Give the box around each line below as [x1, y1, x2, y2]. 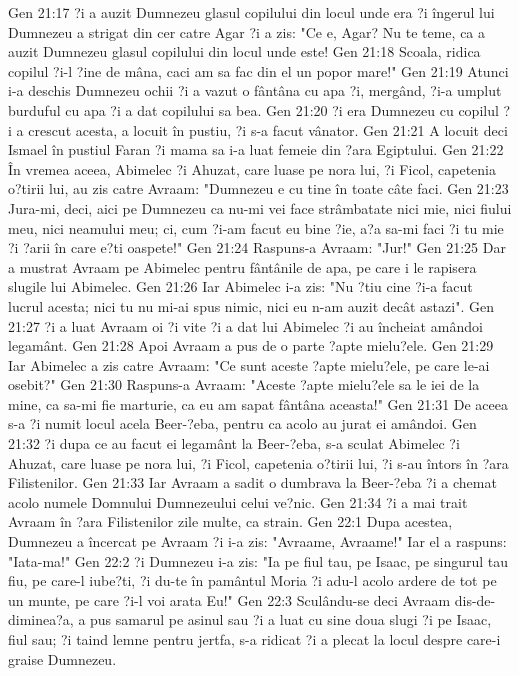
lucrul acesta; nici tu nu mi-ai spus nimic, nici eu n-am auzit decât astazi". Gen [8, 295, 494, 316]
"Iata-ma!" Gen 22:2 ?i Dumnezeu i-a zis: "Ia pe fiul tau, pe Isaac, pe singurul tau [8, 550, 509, 571]
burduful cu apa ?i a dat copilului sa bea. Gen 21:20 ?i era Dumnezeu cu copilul [8, 99, 499, 120]
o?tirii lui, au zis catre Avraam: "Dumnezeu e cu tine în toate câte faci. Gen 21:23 [8, 178, 509, 199]
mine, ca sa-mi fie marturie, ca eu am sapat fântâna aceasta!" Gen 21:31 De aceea [8, 393, 509, 414]
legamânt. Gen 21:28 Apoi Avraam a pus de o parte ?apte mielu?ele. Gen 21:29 [8, 335, 494, 356]
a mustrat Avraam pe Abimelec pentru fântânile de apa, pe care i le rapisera [8, 256, 477, 277]
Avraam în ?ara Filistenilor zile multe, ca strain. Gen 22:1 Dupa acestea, [8, 511, 453, 532]
